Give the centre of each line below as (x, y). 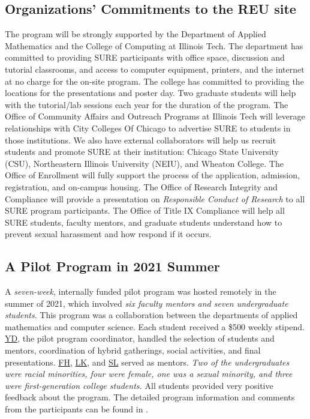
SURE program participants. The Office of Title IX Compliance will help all (145, 210)
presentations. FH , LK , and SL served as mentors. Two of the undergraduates (147, 362)
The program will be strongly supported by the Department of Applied (136, 34)
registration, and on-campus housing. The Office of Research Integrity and (141, 186)
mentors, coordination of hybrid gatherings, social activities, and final (133, 350)
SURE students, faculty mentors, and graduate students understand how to (144, 222)
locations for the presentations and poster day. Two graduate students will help (151, 93)
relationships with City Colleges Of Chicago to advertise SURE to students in (148, 128)
